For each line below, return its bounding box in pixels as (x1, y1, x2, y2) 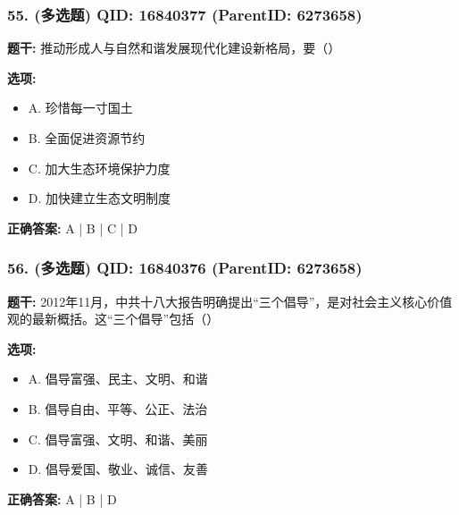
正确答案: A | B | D (7, 489, 117, 508)
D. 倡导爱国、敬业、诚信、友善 (28, 460, 209, 478)
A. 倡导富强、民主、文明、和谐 (28, 369, 208, 388)
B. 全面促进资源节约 (28, 129, 146, 147)
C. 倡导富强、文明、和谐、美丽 (28, 429, 208, 448)
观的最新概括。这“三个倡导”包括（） (7, 309, 220, 328)
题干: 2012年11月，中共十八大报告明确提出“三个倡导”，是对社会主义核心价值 (7, 291, 453, 310)
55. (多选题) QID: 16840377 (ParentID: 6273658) (7, 3, 363, 25)
